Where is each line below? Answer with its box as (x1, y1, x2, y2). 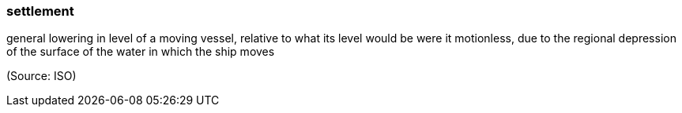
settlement (6, 3, 74, 19)
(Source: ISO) (6, 69, 77, 83)
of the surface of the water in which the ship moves (6, 45, 275, 59)
